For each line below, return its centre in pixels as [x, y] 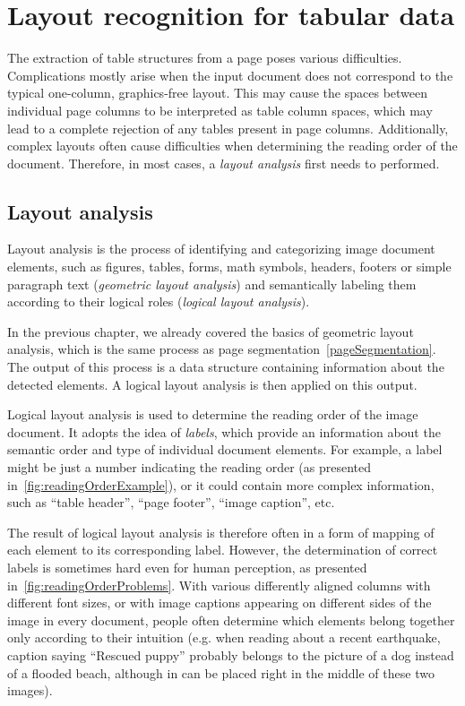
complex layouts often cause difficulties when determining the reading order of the [232, 146]
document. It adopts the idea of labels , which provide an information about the [224, 431]
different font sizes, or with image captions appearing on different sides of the [220, 603]
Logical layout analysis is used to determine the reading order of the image [213, 414]
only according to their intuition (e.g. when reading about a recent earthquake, [224, 637]
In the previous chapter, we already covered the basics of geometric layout [211, 331]
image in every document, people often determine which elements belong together [231, 620]
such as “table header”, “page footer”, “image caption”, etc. [171, 502]
